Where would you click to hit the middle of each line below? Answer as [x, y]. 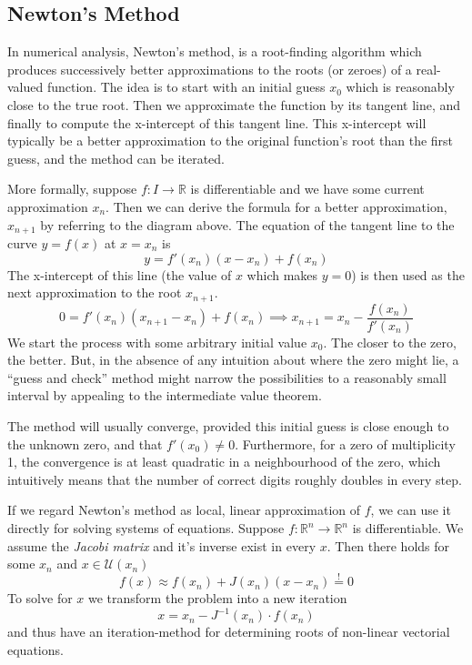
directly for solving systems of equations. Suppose [146, 528]
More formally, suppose [72, 189]
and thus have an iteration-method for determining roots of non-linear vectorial [229, 632]
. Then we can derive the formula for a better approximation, [276, 206]
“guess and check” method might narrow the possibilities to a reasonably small [227, 377]
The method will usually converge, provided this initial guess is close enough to [228, 426]
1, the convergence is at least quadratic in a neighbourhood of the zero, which [224, 462]
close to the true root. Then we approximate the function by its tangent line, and [234, 104]
